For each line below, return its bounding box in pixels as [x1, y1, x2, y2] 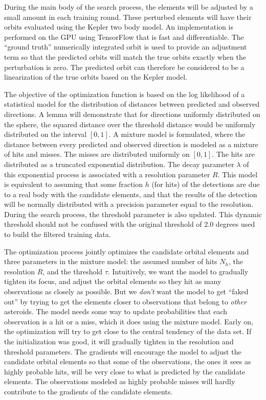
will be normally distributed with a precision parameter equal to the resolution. [4, 199, 254, 209]
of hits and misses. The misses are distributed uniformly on [4, 149, 190, 159]
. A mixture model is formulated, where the [108, 129, 246, 139]
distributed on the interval [4, 129, 87, 139]
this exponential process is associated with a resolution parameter [4, 169, 210, 179]
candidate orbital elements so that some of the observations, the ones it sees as [4, 356, 251, 367]
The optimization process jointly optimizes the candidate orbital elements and [4, 246, 249, 256]
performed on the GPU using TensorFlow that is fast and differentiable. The [4, 31, 244, 42]
